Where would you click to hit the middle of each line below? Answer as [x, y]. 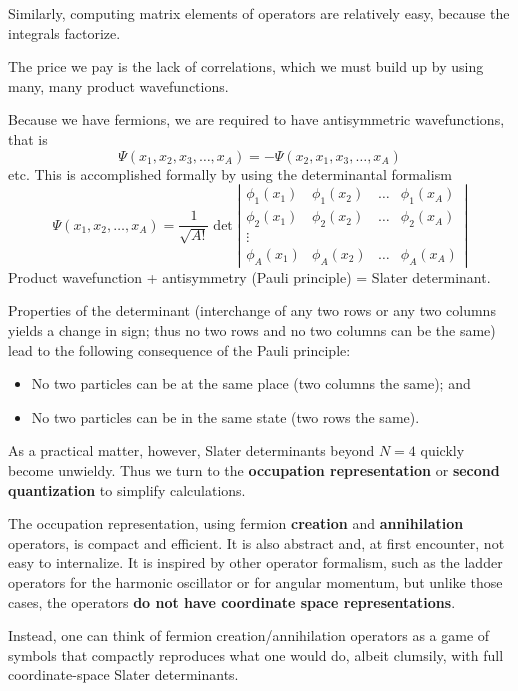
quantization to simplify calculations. [127, 489]
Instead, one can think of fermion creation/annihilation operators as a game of [249, 635]
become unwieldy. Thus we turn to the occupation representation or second [254, 470]
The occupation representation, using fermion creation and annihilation [236, 523]
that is [28, 138]
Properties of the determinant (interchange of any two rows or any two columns [252, 310]
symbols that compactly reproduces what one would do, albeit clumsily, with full [256, 654]
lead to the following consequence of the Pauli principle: [179, 349]
